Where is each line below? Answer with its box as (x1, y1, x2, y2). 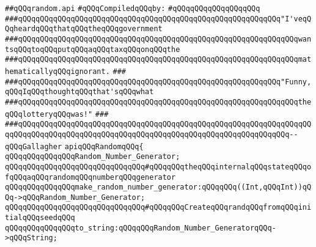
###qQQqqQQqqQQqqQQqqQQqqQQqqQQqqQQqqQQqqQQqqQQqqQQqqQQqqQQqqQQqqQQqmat (5, 55, 312, 64)
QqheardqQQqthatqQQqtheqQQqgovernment (5, 24, 163, 34)
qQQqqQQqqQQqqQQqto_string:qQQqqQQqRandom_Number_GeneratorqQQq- (5, 223, 276, 232)
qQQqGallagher (5, 142, 62, 151)
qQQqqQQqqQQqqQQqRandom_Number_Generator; (5, 152, 180, 161)
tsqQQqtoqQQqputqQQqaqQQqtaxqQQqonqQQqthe (5, 45, 180, 54)
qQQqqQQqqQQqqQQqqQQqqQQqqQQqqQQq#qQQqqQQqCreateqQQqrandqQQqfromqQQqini (5, 203, 312, 212)
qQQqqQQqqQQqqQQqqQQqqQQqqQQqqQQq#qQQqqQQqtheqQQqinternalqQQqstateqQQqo (5, 162, 312, 171)
